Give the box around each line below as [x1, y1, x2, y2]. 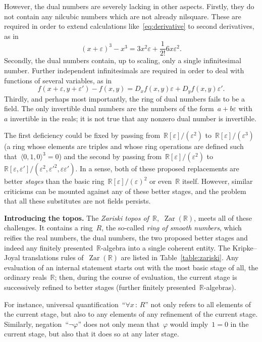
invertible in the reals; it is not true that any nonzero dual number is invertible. [10, 113, 256, 123]
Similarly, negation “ [4, 318, 69, 329]
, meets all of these [194, 212, 252, 223]
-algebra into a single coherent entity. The [100, 242, 230, 253]
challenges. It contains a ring [4, 222, 93, 233]
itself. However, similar [182, 176, 253, 186]
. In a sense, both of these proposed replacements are [75, 163, 239, 174]
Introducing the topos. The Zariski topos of [4, 212, 149, 223]
